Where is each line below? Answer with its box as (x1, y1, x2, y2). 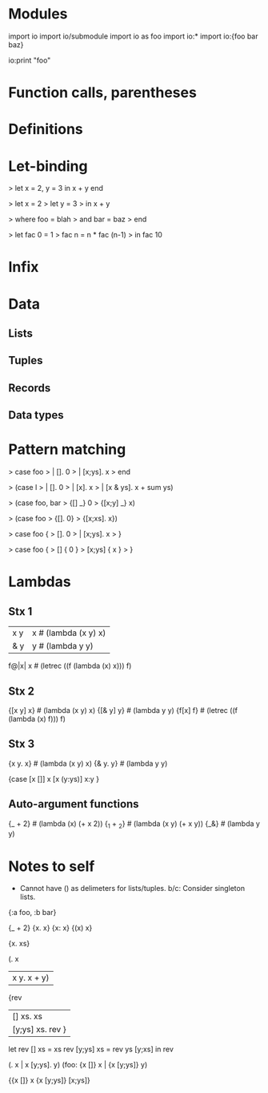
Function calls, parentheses (8, 83, 198, 102)
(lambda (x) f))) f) (8, 714, 66, 723)
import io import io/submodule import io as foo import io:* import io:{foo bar (8, 31, 258, 41)
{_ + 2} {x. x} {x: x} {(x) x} (8, 923, 93, 933)
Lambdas (8, 573, 71, 591)
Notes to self (8, 857, 95, 875)
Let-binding (8, 157, 88, 175)
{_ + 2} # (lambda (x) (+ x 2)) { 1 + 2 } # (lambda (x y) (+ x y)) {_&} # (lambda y (8, 819, 260, 830)
